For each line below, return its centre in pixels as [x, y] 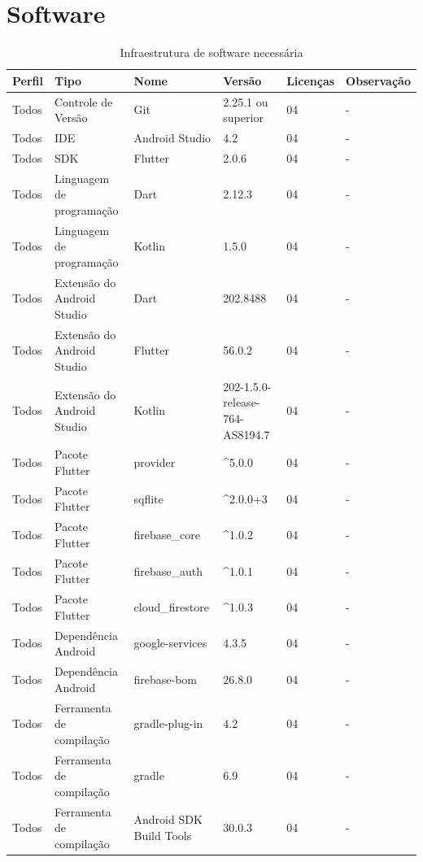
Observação [378, 80]
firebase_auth [168, 570]
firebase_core [167, 535]
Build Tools [163, 835]
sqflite [148, 498]
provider [155, 462]
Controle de [83, 101]
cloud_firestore [171, 606]
